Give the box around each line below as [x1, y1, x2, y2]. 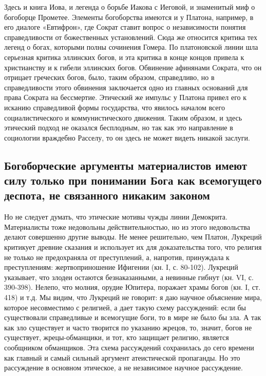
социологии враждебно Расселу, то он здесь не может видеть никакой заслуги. [4, 132, 250, 143]
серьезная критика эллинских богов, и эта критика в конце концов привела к [4, 51, 244, 62]
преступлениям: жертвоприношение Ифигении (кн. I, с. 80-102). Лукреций [4, 262, 238, 272]
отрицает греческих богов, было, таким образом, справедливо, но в [4, 72, 215, 83]
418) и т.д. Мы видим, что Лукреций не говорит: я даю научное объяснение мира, [4, 292, 262, 303]
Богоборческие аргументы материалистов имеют [4, 157, 248, 173]
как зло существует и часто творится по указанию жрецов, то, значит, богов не [4, 322, 252, 332]
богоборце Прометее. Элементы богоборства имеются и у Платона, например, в [4, 11, 254, 22]
